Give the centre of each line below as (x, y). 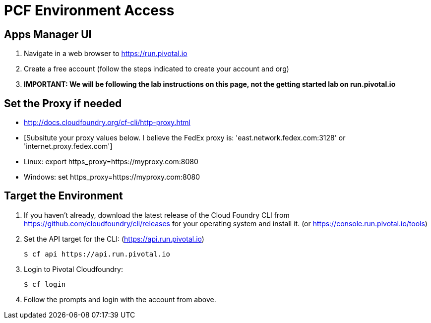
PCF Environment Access (89, 10)
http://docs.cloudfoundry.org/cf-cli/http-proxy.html (107, 123)
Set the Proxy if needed (63, 103)
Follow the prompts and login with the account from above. (120, 299)
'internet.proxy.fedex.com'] (68, 146)
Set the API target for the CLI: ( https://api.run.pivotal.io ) (114, 239)
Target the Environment (63, 196)
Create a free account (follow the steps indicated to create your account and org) (156, 69)
